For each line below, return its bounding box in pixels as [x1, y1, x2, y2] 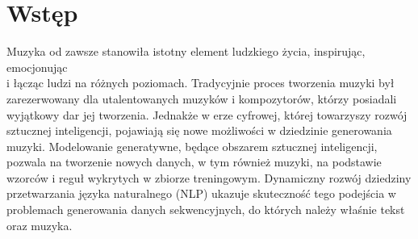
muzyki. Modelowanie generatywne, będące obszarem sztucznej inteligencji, [6, 137, 378, 154]
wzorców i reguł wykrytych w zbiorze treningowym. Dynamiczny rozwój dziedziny [6, 169, 412, 186]
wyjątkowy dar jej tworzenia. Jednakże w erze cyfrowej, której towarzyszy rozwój [6, 106, 408, 123]
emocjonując [6, 58, 68, 75]
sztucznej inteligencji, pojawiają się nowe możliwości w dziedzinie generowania [6, 122, 392, 139]
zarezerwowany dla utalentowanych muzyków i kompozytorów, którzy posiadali [6, 90, 397, 107]
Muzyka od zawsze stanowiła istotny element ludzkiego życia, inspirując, [6, 43, 366, 60]
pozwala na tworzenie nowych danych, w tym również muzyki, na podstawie [6, 153, 382, 170]
